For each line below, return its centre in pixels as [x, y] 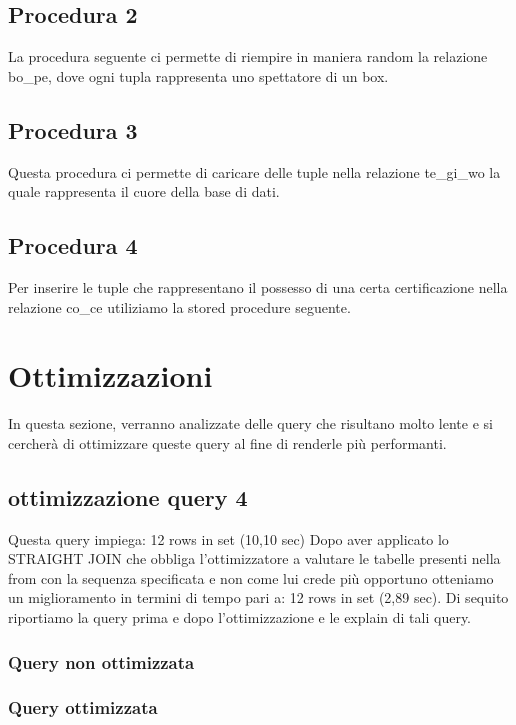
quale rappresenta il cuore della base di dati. [144, 191]
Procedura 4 [73, 245]
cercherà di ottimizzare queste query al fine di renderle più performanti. [227, 442]
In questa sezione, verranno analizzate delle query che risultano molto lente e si [250, 423]
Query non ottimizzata [101, 661]
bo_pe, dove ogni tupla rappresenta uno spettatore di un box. [198, 75]
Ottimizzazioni [110, 375]
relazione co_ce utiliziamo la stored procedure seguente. [179, 306]
